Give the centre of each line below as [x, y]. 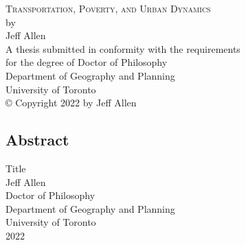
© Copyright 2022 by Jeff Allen [71, 103]
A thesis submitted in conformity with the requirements [123, 48]
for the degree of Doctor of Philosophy [87, 62]
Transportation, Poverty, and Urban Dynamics [108, 8]
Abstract [37, 140]
